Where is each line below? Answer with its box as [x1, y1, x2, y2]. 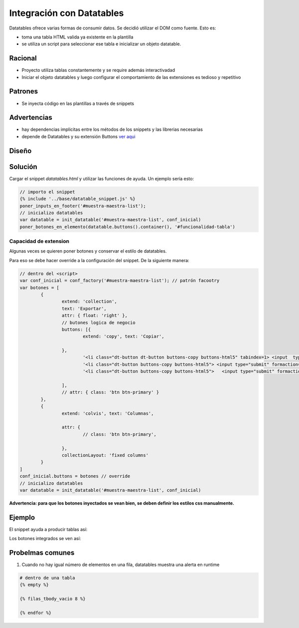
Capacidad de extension [9, 238, 70, 245]
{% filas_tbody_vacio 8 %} [19, 596, 86, 602]
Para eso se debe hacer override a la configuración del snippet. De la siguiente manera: [9, 257, 189, 263]
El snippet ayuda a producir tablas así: [9, 526, 88, 532]
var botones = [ [19, 285, 60, 291]
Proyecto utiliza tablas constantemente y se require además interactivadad [21, 67, 175, 73]
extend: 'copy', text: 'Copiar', [82, 333, 164, 339]
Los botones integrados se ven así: [9, 536, 81, 542]
